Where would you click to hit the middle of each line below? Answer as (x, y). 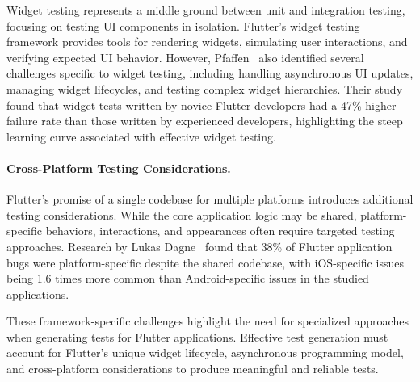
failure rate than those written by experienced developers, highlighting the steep (205, 121)
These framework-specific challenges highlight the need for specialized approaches (208, 321)
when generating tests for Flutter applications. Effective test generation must (197, 336)
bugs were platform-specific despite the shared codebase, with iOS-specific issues (205, 262)
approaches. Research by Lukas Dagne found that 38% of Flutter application (199, 246)
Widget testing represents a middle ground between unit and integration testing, (206, 10)
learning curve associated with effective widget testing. (141, 136)
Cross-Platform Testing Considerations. (119, 168)
